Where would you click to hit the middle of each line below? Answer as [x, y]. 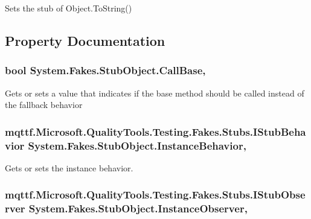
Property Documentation [85, 40]
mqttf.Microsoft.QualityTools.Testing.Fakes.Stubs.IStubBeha [155, 131]
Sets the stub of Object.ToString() [69, 8]
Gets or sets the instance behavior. [69, 167]
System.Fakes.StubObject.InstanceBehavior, [137, 145]
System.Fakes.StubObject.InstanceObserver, [138, 208]
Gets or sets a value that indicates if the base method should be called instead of [155, 93]
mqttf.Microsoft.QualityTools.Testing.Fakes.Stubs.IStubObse [155, 195]
